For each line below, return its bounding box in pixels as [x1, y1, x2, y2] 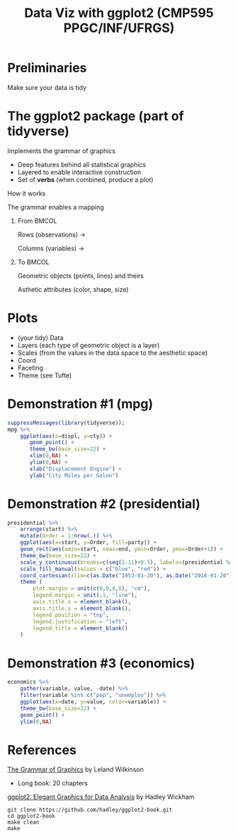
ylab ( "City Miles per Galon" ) [29, 472, 119, 479]
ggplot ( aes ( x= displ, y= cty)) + [20, 432, 113, 440]
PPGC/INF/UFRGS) [63, 20, 175, 36]
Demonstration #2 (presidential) [7, 496, 200, 511]
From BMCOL [17, 216, 57, 225]
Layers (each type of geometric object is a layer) [17, 341, 160, 349]
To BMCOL [17, 257, 50, 266]
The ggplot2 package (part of [7, 108, 184, 125]
